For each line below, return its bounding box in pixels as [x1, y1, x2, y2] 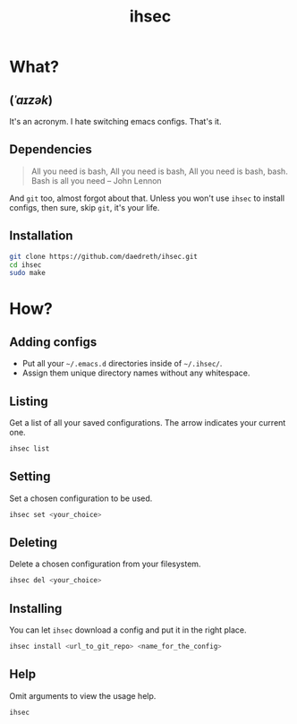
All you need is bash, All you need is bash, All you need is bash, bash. [30, 166, 288, 177]
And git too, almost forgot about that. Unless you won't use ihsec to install [9, 193, 284, 203]
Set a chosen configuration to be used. [9, 493, 153, 504]
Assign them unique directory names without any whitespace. [21, 367, 250, 378]
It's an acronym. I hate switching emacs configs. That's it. [9, 116, 222, 126]
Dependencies [9, 142, 92, 158]
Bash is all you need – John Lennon [30, 175, 163, 185]
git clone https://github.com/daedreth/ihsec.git [9, 252, 199, 261]
